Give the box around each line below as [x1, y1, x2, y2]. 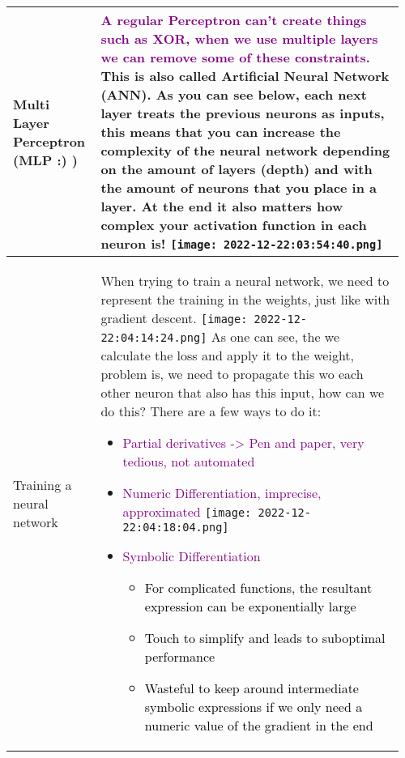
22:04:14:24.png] [100, 331, 207, 344]
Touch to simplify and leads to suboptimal [144, 628, 386, 647]
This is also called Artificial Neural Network [100, 66, 390, 85]
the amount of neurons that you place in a [100, 178, 377, 197]
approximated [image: [122, 502, 252, 521]
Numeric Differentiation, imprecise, [122, 483, 322, 502]
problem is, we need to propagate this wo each [100, 364, 364, 383]
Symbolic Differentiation [122, 547, 261, 565]
